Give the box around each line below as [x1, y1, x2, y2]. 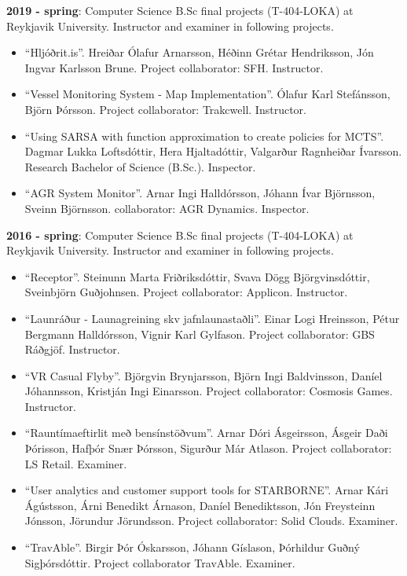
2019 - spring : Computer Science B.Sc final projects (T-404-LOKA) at [6, 2, 354, 18]
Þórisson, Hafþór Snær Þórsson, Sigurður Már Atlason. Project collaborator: [24, 440, 392, 457]
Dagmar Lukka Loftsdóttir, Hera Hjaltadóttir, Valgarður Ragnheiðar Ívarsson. [24, 143, 402, 160]
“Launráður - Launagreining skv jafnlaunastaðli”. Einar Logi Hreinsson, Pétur [24, 310, 400, 326]
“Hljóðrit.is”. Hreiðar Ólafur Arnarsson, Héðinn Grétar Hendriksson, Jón [24, 44, 374, 61]
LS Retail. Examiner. [24, 455, 127, 471]
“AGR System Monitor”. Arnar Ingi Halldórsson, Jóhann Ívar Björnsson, [24, 185, 376, 201]
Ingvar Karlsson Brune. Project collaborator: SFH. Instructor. [24, 59, 324, 75]
